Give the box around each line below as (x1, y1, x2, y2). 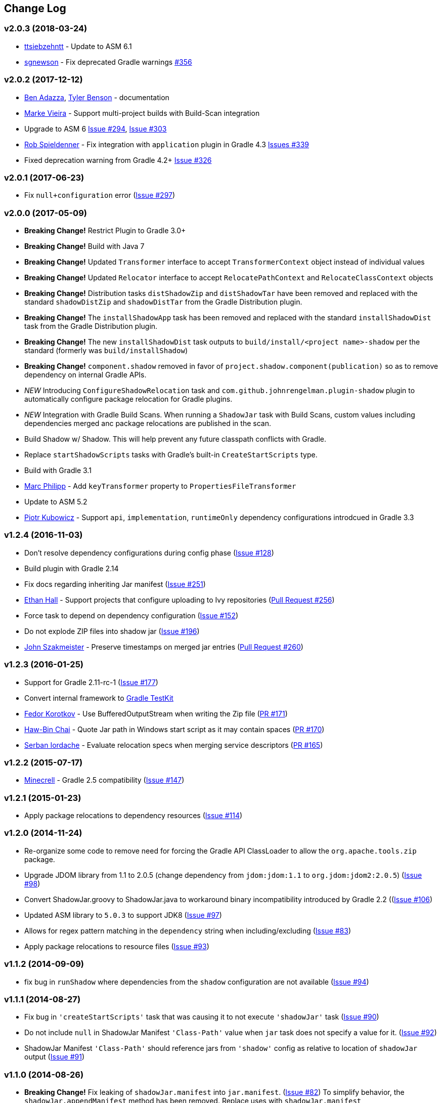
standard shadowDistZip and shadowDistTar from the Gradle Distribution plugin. (24, 298, 302, 307)
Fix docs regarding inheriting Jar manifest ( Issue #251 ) (24, 579, 206, 588)
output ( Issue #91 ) (24, 1052, 85, 1062)
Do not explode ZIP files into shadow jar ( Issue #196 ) (24, 626, 200, 635)
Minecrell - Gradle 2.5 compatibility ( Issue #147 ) (24, 776, 185, 785)
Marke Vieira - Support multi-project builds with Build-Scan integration (24, 108, 260, 117)
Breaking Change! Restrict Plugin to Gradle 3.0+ (24, 226, 186, 235)
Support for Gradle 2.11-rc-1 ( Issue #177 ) (24, 677, 158, 687)
